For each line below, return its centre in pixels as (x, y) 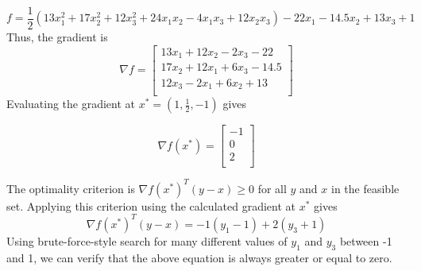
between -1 (366, 240)
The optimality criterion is (71, 188)
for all (272, 188)
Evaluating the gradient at (71, 104)
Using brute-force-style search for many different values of (147, 240)
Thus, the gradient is (57, 37)
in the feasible (365, 188)
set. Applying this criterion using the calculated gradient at (151, 205)
